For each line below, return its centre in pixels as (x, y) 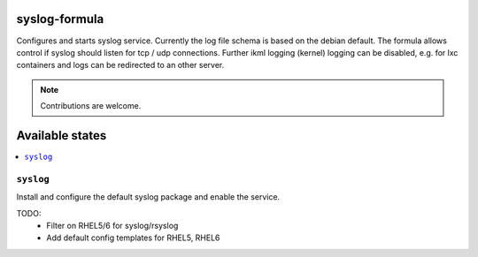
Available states (62, 136)
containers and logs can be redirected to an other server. (120, 65)
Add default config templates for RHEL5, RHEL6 (133, 238)
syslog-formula (60, 19)
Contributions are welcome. (91, 106)
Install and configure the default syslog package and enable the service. (148, 197)
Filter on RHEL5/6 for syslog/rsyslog (112, 225)
